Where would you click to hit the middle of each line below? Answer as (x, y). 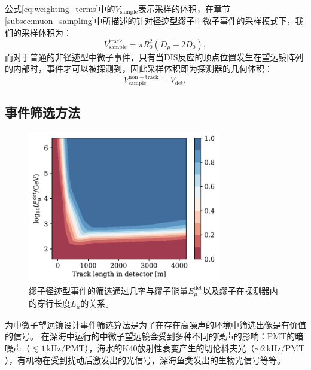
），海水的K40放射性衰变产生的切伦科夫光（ (170, 348)
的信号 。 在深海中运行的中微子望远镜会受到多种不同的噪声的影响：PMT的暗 (154, 336)
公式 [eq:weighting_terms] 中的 (60, 8)
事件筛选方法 (42, 112)
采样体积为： (46, 33)
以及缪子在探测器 (236, 290)
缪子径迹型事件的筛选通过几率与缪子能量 (108, 290)
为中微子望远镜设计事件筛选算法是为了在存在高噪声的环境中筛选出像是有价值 (155, 324)
